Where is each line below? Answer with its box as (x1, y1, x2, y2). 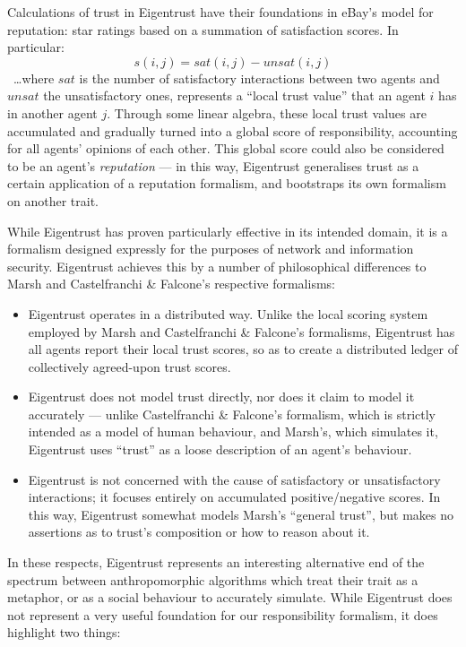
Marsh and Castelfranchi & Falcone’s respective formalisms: (7, 274, 335, 293)
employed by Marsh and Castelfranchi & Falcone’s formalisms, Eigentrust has (28, 322, 455, 341)
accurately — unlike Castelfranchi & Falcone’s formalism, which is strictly (28, 404, 436, 423)
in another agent (7, 103, 98, 122)
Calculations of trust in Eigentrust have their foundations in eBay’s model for (7, 3, 434, 21)
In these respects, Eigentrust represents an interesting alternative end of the (7, 553, 425, 572)
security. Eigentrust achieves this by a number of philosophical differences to (7, 256, 427, 275)
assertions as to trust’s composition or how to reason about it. (28, 522, 370, 541)
